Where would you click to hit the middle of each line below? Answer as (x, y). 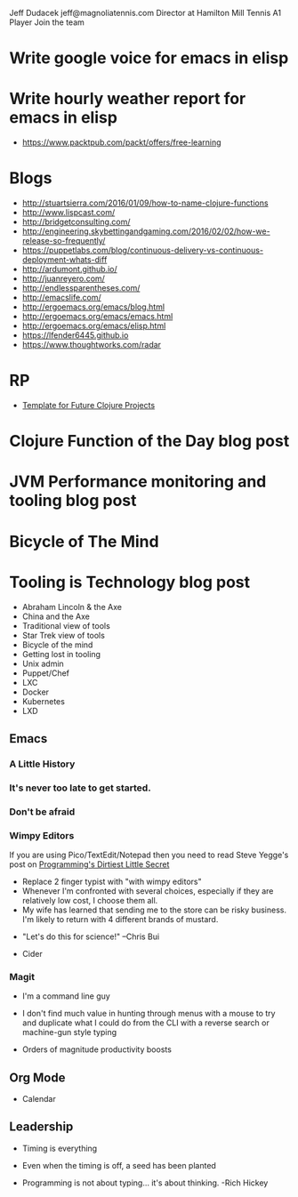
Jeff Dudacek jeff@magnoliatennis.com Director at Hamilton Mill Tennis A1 (145, 13)
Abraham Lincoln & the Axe (72, 607)
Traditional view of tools (66, 625)
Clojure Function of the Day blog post (149, 442)
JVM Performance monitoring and (138, 482)
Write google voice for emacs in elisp (149, 58)
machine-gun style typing (69, 1032)
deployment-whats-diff (64, 260)
